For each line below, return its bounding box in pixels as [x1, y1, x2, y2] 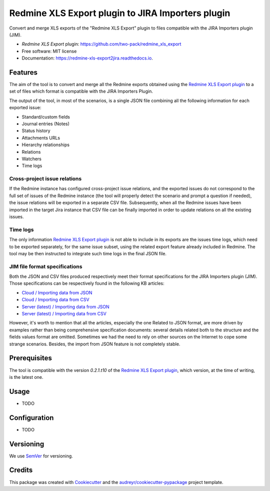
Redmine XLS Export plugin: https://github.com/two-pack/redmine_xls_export [21, 41, 181, 47]
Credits [9, 466, 33, 474]
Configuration [9, 413, 54, 422]
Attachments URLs [21, 135, 60, 141]
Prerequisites [9, 354, 52, 362]
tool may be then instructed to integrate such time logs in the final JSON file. [9, 250, 167, 256]
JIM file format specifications [9, 263, 82, 270]
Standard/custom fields [21, 114, 70, 120]
